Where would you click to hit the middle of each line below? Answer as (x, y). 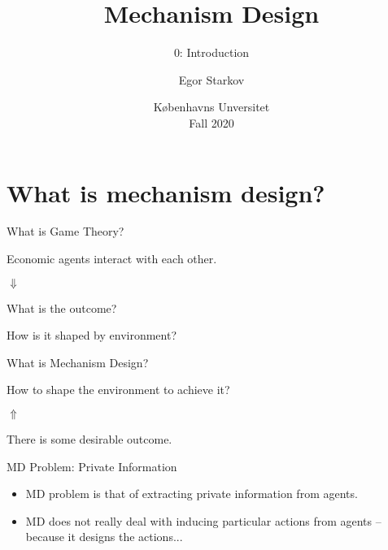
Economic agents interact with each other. (112, 259)
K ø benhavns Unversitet (211, 107)
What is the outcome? (62, 307)
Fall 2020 (211, 122)
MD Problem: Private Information (92, 466)
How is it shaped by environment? (92, 335)
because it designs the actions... (104, 537)
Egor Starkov (211, 79)
